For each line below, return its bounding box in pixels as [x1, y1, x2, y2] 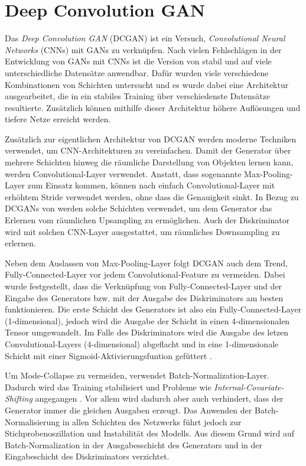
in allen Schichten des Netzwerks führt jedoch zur [62, 415, 242, 428]
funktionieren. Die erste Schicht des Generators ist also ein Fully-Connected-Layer [5, 303, 302, 315]
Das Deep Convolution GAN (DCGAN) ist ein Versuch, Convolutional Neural [5, 32, 285, 44]
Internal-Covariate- [214, 380, 284, 393]
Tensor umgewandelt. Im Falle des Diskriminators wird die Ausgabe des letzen [5, 326, 289, 338]
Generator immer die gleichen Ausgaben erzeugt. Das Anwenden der [5, 403, 252, 416]
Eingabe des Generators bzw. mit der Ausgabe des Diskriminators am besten [5, 291, 284, 304]
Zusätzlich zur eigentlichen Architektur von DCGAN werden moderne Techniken [5, 132, 297, 145]
